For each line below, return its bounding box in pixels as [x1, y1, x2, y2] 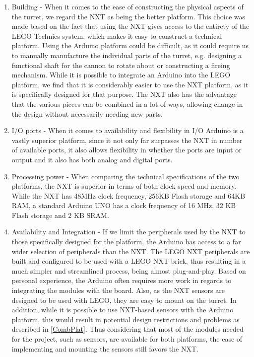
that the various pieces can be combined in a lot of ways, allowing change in [11, 98, 243, 109]
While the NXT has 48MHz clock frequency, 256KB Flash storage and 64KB [11, 190, 246, 201]
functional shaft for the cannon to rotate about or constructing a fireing [11, 60, 230, 70]
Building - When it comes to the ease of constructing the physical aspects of [11, 1, 244, 11]
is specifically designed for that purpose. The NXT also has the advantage [11, 89, 237, 99]
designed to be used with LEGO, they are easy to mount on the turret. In [11, 294, 237, 305]
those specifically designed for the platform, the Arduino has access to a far [11, 236, 241, 247]
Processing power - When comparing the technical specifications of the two [11, 171, 240, 181]
